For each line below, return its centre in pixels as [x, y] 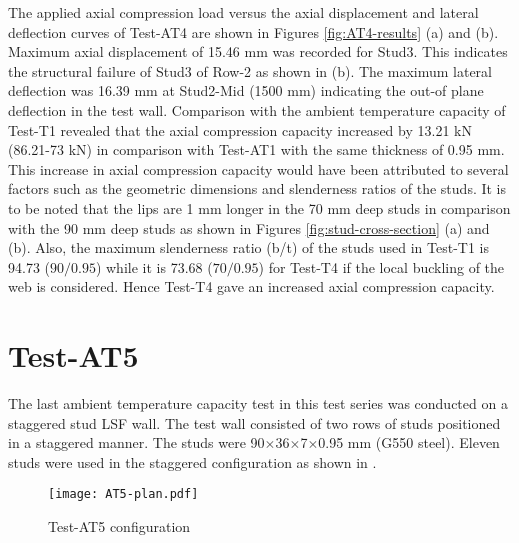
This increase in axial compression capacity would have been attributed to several [258, 168]
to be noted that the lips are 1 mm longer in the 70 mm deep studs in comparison [259, 207]
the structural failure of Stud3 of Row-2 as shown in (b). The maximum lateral [250, 70]
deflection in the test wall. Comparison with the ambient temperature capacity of [257, 109]
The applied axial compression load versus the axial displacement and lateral [243, 12]
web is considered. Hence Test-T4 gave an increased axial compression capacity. [251, 286]
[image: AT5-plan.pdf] [123, 494]
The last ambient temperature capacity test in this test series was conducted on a [258, 403]
